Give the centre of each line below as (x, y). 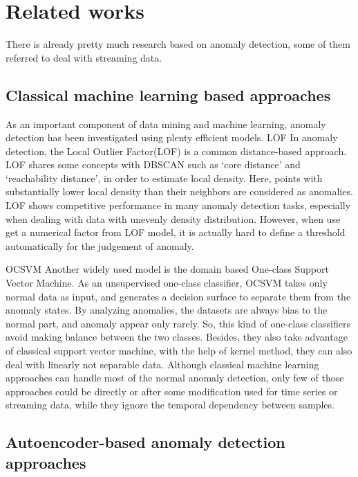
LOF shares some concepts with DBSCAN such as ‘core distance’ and (153, 164)
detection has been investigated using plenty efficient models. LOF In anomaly (172, 137)
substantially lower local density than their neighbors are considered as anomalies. (179, 191)
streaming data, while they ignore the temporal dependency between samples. (170, 405)
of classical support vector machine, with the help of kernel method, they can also (179, 351)
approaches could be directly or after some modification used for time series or (172, 391)
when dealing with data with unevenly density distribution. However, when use (173, 218)
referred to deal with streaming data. (84, 57)
